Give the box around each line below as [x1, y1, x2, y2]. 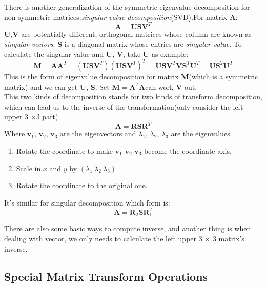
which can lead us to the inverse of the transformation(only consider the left [4, 101, 243, 112]
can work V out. [145, 81, 197, 92]
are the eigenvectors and [60, 128, 136, 139]
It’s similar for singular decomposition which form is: [4, 197, 170, 208]
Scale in [16, 162, 41, 173]
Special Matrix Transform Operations [4, 268, 208, 284]
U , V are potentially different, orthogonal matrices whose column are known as [4, 28, 252, 39]
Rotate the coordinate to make [16, 146, 113, 156]
